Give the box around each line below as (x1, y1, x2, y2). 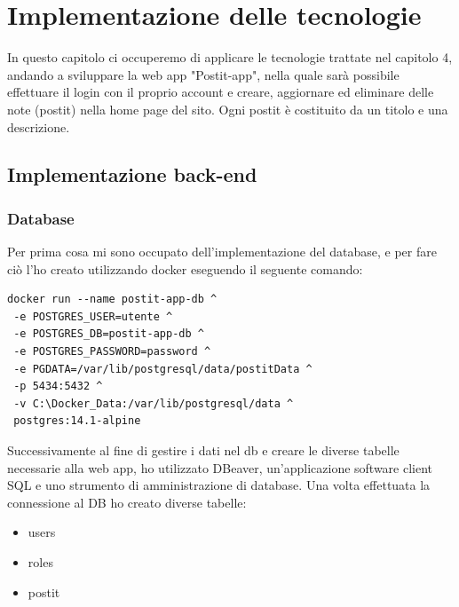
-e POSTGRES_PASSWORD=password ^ (13, 345, 211, 359)
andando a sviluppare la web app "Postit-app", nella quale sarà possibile (7, 65, 400, 83)
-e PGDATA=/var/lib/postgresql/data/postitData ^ (13, 362, 313, 375)
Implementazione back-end (7, 161, 257, 188)
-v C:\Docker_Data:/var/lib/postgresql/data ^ (13, 397, 294, 410)
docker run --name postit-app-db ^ (7, 293, 218, 306)
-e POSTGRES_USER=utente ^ (13, 310, 173, 323)
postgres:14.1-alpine (13, 414, 141, 428)
